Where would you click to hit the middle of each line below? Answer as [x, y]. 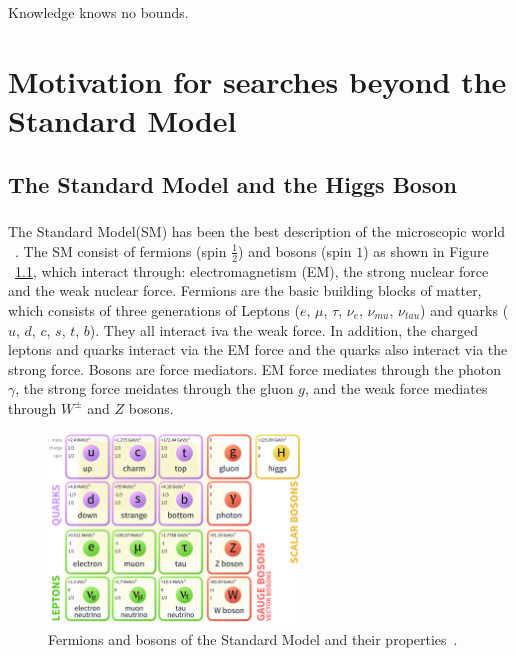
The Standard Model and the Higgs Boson [232, 183]
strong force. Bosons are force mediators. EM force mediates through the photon [254, 368]
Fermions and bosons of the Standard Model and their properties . [253, 638]
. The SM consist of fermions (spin [121, 250]
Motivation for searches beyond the [257, 80]
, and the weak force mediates [396, 388]
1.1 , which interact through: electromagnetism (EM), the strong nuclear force [252, 270]
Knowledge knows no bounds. [98, 12]
